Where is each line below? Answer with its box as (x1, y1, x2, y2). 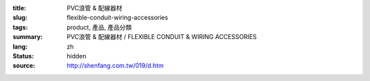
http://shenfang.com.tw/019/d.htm (66, 62, 164, 70)
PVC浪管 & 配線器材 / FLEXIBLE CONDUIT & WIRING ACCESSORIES (66, 33, 257, 41)
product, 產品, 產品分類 (66, 23, 132, 31)
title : (12, 4, 27, 12)
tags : (12, 23, 28, 31)
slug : (12, 14, 27, 22)
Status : (12, 51, 34, 60)
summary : (12, 33, 43, 41)
